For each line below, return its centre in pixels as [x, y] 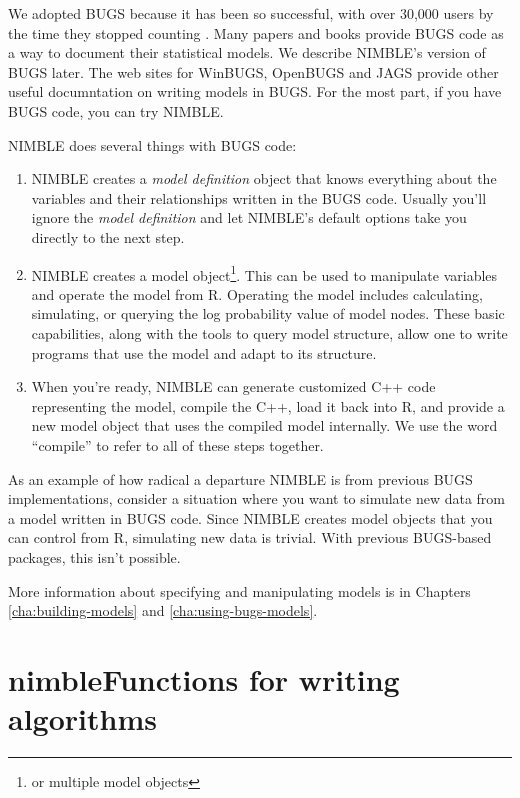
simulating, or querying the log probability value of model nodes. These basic [268, 313]
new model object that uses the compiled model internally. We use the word [264, 425]
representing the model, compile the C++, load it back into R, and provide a [268, 405]
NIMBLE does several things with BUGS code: [152, 144]
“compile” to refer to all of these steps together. [177, 444]
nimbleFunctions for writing [204, 678]
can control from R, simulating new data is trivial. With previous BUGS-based [250, 537]
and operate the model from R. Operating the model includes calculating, [257, 293]
